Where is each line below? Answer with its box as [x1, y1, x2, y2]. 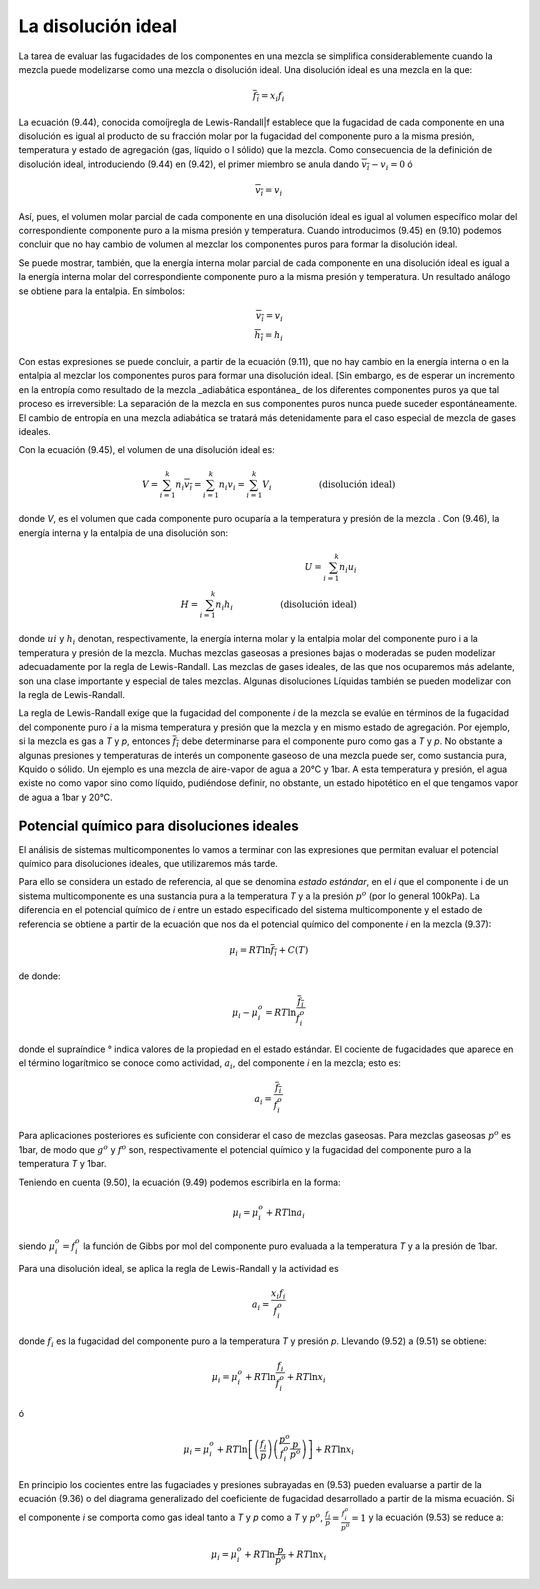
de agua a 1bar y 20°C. [18, 791, 114, 803]
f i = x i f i [252, 90, 285, 104]
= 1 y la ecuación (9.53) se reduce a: [351, 1511, 504, 1524]
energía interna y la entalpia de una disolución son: [18, 526, 229, 539]
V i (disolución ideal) [261, 478, 396, 492]
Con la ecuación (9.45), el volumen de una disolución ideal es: [18, 444, 275, 456]
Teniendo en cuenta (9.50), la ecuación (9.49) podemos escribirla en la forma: [18, 1176, 341, 1188]
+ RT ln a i [265, 1206, 305, 1220]
